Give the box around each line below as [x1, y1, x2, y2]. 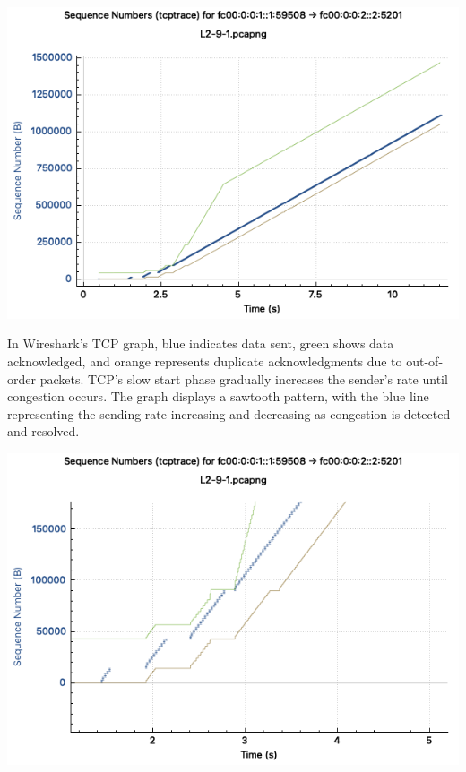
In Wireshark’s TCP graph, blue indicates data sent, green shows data [7, 334, 394, 353]
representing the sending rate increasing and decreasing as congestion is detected [7, 404, 451, 423]
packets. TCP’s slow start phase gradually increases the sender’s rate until [39, 369, 448, 388]
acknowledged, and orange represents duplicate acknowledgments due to [7, 351, 402, 370]
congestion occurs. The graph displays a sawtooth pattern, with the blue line [7, 387, 429, 406]
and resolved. [7, 422, 80, 441]
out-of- [406, 351, 444, 370]
